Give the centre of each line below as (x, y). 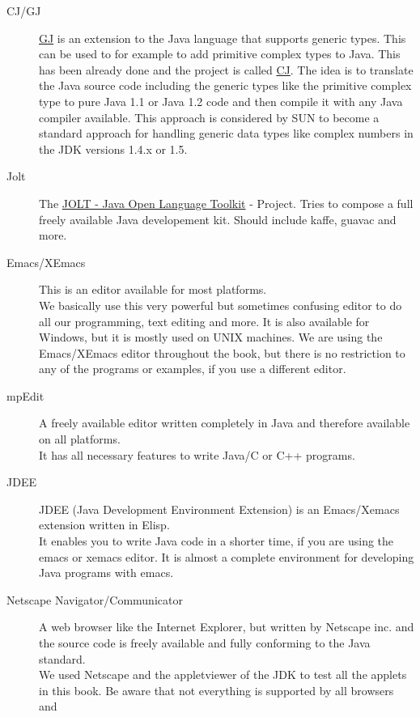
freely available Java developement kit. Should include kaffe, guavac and (218, 219)
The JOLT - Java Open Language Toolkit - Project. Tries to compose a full (226, 203)
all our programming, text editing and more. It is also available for (204, 321)
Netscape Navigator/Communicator (95, 599)
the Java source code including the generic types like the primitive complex (225, 85)
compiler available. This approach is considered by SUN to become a (209, 117)
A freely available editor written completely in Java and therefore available (225, 423)
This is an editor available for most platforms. (153, 289)
